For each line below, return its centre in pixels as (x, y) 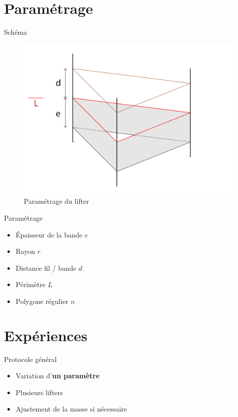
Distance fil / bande (46, 268)
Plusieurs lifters (39, 392)
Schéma (16, 32)
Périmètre (30, 284)
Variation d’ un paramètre (58, 376)
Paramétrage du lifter (57, 201)
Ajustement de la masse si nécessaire (71, 409)
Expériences (46, 335)
